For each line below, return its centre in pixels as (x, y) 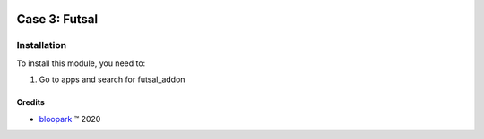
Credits (30, 102)
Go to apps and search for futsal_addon (112, 79)
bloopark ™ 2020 (70, 119)
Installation (42, 45)
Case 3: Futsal (57, 19)
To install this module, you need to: (81, 63)
